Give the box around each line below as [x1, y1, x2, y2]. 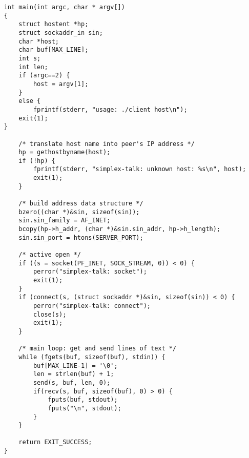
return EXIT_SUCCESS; [18, 439, 92, 446]
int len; [18, 63, 48, 71]
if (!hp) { [18, 157, 55, 164]
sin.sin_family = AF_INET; [18, 217, 111, 224]
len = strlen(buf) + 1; [33, 370, 114, 378]
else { [18, 97, 41, 105]
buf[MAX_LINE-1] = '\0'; [33, 362, 118, 369]
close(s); [33, 310, 67, 318]
